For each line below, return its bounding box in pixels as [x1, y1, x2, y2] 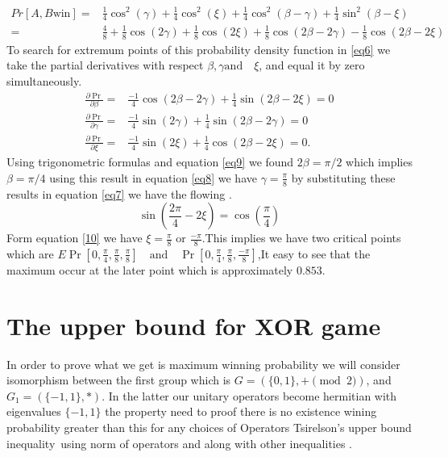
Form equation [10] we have [6, 229, 143, 246]
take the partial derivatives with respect [6, 57, 204, 73]
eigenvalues [6, 403, 61, 420]
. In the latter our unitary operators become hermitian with [102, 387, 397, 404]
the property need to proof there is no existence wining [105, 403, 377, 420]
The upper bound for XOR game [6, 308, 381, 342]
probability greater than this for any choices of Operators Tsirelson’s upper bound [6, 419, 412, 436]
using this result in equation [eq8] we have [49, 169, 257, 186]
